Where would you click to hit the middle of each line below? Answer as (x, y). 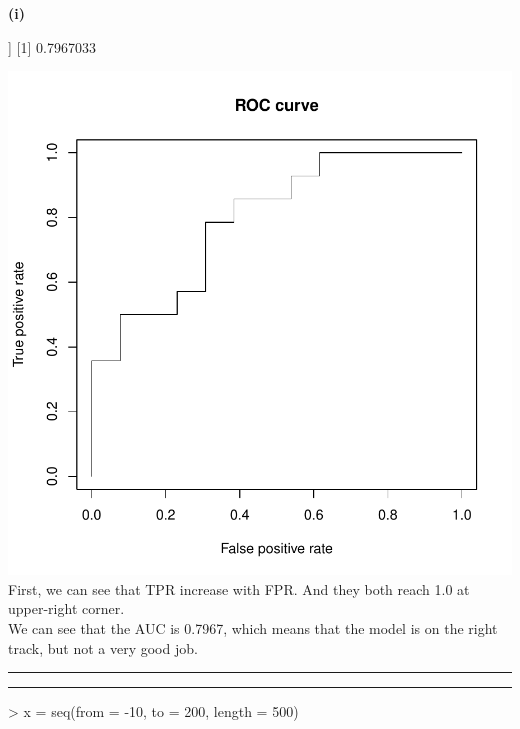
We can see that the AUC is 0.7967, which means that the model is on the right (253, 627)
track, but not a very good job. (103, 647)
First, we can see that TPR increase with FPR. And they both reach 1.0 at (239, 588)
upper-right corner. (66, 608)
